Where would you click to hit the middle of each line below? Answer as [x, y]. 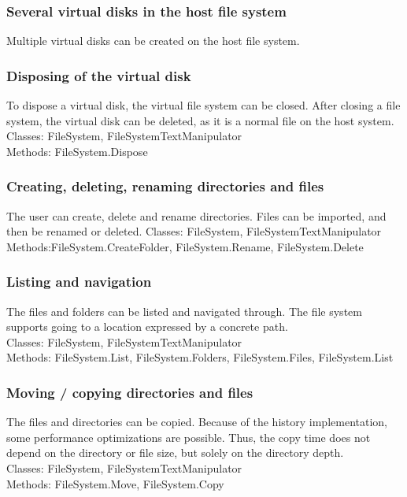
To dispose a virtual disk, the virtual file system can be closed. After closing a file [203, 105]
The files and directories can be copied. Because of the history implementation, [197, 422]
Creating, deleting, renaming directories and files [165, 186]
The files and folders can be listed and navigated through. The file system [184, 311]
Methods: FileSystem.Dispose [77, 151]
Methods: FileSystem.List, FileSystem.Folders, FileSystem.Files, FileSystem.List [200, 357]
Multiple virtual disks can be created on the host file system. [153, 41]
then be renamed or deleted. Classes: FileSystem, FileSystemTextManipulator [194, 231]
